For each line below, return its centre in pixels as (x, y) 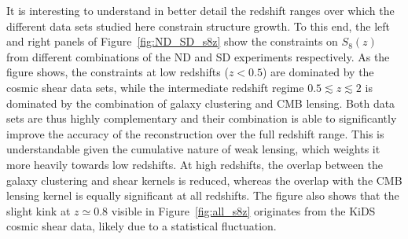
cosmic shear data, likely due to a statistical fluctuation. (142, 226)
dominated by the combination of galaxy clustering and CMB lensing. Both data (201, 103)
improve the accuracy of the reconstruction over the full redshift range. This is (195, 133)
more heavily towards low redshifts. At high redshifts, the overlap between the (195, 164)
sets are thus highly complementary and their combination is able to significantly (202, 118)
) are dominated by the (318, 72)
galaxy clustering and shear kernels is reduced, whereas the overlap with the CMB (204, 180)
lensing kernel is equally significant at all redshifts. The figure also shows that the (203, 195)
